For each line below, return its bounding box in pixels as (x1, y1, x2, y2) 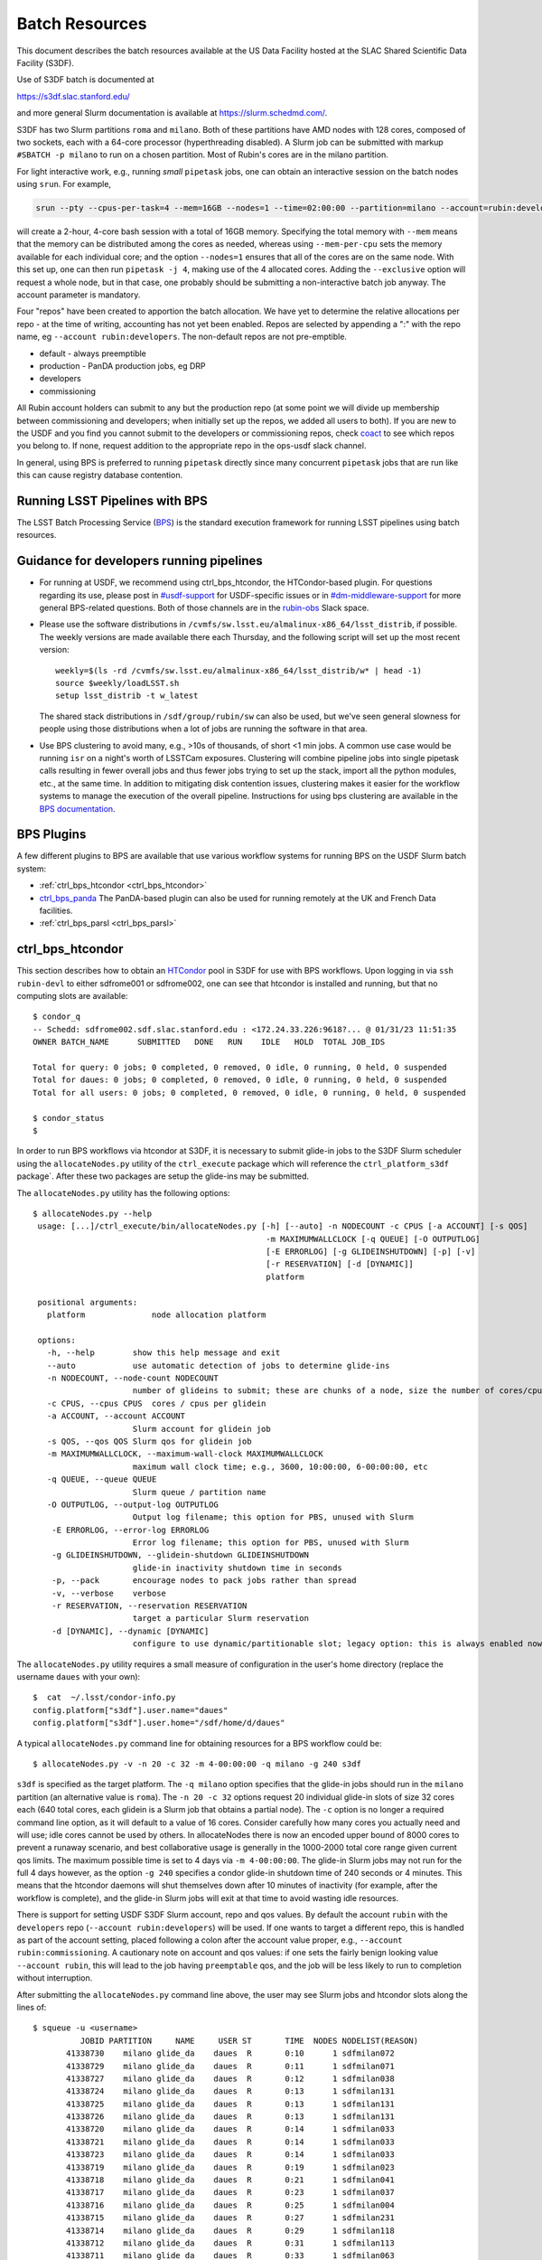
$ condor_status (33, 1113, 105, 1123)
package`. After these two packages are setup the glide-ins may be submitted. (16, 1171, 310, 1182)
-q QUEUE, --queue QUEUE (46, 1474, 157, 1484)
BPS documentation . (39, 803, 117, 814)
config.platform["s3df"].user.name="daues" (33, 1705, 229, 1715)
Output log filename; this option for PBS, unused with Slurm (132, 1512, 415, 1522)
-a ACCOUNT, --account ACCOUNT (46, 1411, 185, 1421)
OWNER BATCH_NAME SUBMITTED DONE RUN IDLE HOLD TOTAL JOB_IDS (33, 1037, 386, 1048)
